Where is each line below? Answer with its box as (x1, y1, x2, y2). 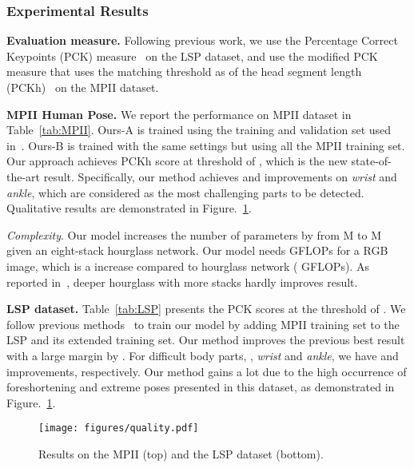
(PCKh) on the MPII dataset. (6, 79, 159, 95)
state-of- (351, 153, 392, 169)
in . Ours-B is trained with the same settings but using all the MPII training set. (6, 137, 405, 153)
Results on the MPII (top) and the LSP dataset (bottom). (38, 445, 324, 462)
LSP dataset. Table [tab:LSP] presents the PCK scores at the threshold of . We (6, 300, 406, 317)
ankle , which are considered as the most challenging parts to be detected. (6, 184, 364, 200)
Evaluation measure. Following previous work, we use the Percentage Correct (6, 32, 398, 49)
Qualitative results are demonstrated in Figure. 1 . (6, 200, 252, 216)
